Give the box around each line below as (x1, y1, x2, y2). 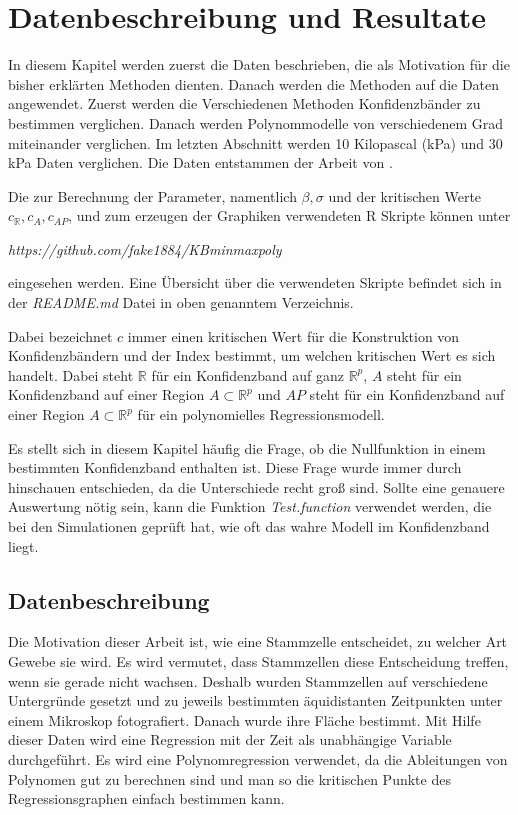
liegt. (8, 535, 39, 556)
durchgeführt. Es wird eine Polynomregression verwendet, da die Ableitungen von (8, 748, 508, 769)
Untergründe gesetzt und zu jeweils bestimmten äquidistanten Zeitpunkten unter (8, 690, 503, 711)
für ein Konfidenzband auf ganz (151, 364, 344, 385)
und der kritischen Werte (328, 185, 482, 206)
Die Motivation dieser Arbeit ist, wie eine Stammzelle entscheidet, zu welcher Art (8, 631, 508, 652)
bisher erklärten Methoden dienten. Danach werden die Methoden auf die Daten (8, 73, 500, 94)
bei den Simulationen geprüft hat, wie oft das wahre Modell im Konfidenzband (8, 516, 490, 536)
